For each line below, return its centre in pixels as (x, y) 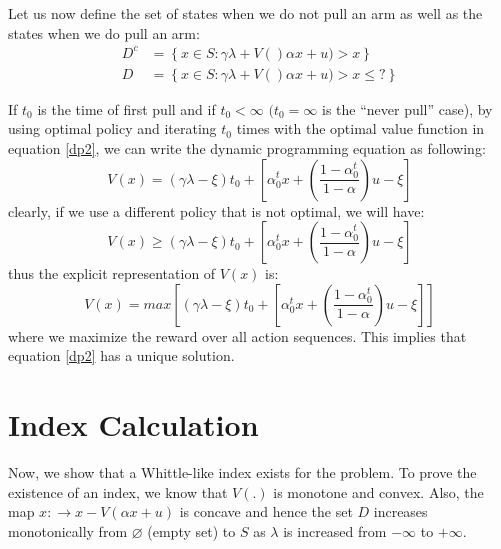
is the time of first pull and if (126, 108)
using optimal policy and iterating (112, 128)
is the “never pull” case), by (407, 108)
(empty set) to (191, 530)
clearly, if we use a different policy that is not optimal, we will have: (216, 210)
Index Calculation (133, 424)
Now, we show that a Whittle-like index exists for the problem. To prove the (242, 472)
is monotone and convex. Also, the (378, 491)
